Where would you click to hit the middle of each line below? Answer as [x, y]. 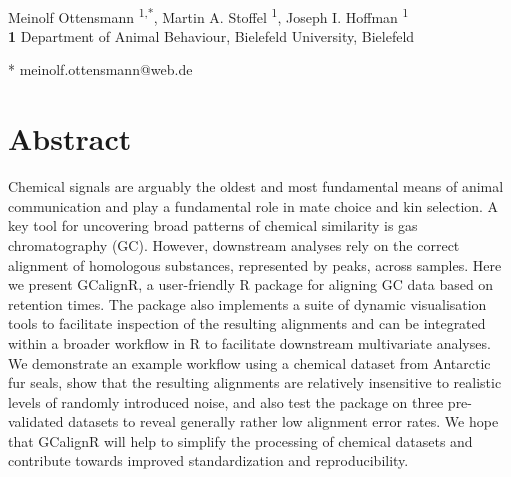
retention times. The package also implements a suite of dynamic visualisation [247, 303]
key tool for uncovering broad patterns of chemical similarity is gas [213, 225]
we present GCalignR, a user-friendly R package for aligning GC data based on [251, 284]
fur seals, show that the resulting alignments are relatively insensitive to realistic [255, 382]
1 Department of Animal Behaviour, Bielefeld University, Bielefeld [211, 35]
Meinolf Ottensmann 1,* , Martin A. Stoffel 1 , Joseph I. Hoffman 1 [208, 15]
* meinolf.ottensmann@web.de [100, 69]
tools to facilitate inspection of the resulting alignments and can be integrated [247, 323]
